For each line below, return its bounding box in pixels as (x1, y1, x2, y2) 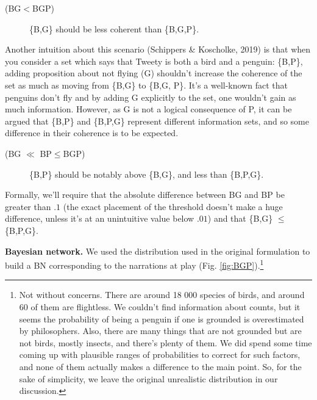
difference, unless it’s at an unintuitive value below (5, 212, 194, 225)
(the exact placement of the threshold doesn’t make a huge (63, 200, 283, 213)
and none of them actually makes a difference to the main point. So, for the (19, 360, 302, 373)
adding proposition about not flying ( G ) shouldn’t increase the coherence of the (5, 67, 302, 79)
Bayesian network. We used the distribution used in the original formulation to (5, 244, 310, 257)
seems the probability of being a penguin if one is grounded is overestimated (19, 312, 304, 325)
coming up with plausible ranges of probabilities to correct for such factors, (19, 348, 301, 361)
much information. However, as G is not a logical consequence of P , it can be (5, 103, 292, 115)
